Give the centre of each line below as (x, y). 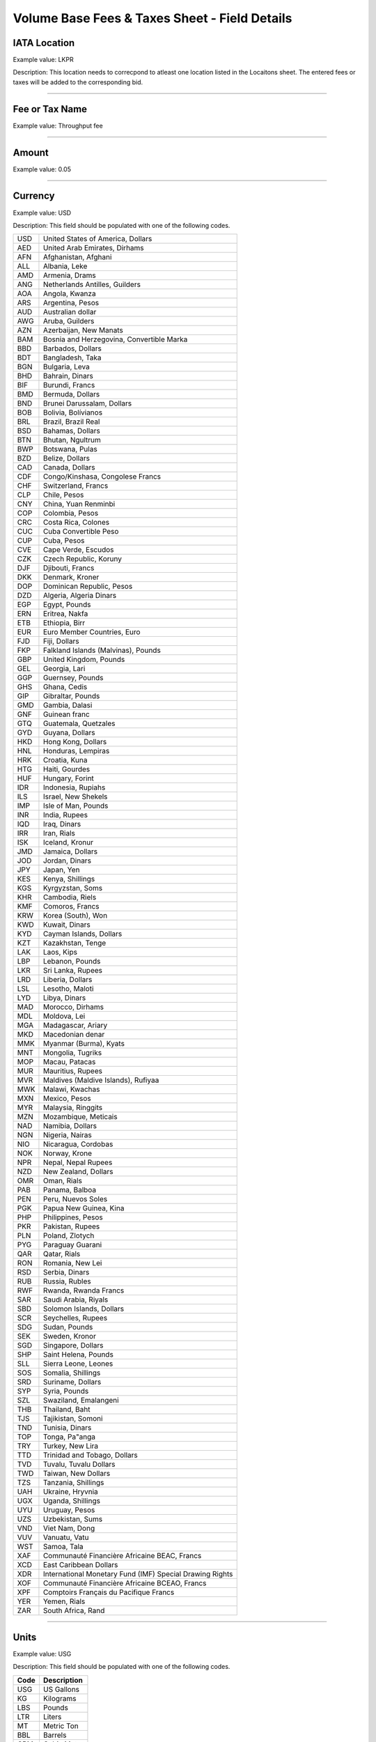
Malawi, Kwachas (71, 1089)
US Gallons (61, 1689)
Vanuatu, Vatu (66, 1538)
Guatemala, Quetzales (79, 723)
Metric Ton (61, 1726)
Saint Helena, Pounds (78, 1355)
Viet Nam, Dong (69, 1528)
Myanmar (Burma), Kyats (84, 1044)
